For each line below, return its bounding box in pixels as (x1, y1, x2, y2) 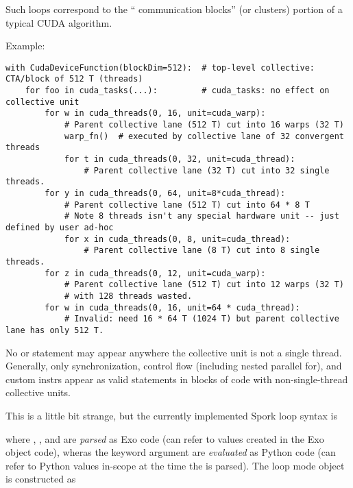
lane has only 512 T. (5, 325, 104, 335)
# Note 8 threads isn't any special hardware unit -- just (64, 211, 339, 221)
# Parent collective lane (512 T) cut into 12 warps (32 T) (64, 280, 344, 290)
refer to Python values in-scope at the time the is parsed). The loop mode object (5, 458, 345, 472)
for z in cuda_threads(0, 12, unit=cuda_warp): (45, 268, 266, 278)
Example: (5, 38, 45, 53)
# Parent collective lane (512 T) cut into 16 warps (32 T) (64, 120, 344, 130)
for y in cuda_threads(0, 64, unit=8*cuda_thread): (45, 188, 286, 198)
